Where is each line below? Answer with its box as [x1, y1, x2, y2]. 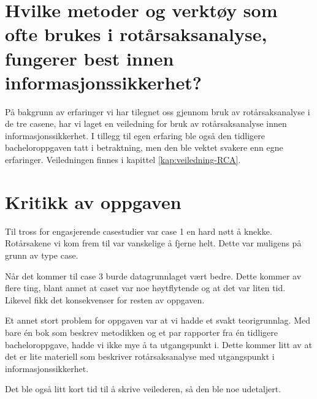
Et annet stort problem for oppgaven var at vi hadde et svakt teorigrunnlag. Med [5, 314, 311, 327]
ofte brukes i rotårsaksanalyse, [5, 21, 267, 47]
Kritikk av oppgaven [5, 189, 181, 214]
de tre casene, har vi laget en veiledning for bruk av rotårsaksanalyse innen [5, 117, 287, 130]
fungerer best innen [5, 45, 174, 70]
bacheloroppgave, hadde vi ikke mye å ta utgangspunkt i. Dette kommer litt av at [5, 338, 312, 351]
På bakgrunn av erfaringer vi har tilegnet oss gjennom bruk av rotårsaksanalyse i [5, 105, 310, 118]
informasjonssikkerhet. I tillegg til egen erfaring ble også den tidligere [5, 129, 265, 142]
